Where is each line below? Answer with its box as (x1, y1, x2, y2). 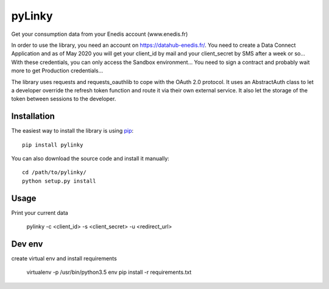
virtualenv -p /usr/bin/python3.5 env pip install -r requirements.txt (26, 268, 192, 276)
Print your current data (11, 209, 68, 216)
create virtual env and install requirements (11, 254, 117, 262)
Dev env (11, 239, 43, 249)
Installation (11, 111, 55, 122)
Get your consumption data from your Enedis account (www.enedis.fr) (11, 30, 188, 38)
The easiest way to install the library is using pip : (11, 127, 134, 134)
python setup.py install (22, 177, 96, 184)
